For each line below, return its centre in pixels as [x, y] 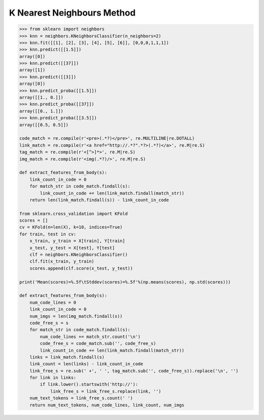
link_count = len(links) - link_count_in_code [87, 364]
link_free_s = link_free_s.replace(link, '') [106, 391]
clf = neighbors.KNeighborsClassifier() [79, 255]
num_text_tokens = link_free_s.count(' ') [81, 398]
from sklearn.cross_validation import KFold [74, 213]
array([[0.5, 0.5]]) [44, 125]
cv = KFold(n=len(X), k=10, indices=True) [71, 227]
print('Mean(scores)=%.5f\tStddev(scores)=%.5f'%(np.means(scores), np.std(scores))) [125, 282]
